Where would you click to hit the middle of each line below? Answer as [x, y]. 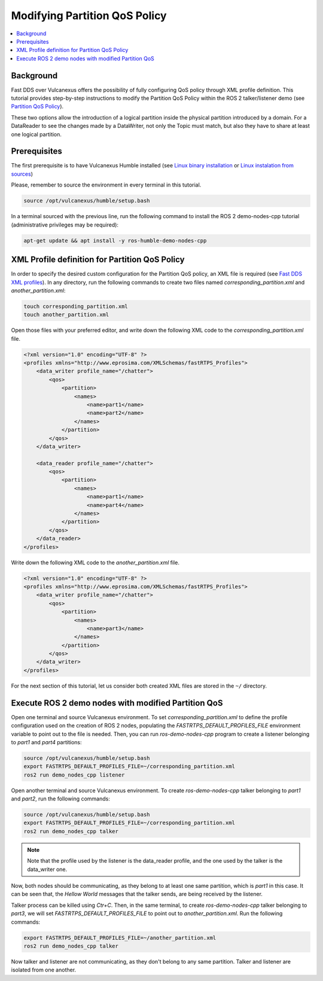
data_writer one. [47, 869]
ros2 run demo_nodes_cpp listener [74, 775]
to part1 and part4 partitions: [46, 742]
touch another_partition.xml [66, 315]
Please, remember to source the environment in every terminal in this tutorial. [106, 185]
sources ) [22, 174]
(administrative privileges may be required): [65, 225]
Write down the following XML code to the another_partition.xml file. [95, 563]
